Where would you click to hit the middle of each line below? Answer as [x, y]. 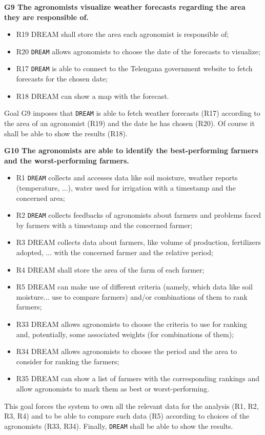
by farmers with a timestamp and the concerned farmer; [104, 225]
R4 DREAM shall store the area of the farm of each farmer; [110, 269]
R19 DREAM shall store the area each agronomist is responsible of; [123, 34]
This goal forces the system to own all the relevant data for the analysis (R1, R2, [131, 406]
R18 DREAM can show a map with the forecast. [93, 96]
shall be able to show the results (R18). [66, 133]
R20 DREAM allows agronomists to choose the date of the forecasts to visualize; [138, 51]
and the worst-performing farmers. [67, 160]
